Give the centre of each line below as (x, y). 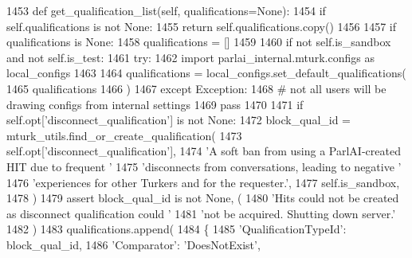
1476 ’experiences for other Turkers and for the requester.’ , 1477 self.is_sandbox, (203, 182)
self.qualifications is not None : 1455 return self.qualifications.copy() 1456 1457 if (202, 26)
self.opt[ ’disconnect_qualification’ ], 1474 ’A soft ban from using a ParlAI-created (204, 151)
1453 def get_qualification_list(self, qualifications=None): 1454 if (166, 10)
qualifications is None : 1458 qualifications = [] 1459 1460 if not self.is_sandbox (199, 42)
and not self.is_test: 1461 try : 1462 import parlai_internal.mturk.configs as (190, 57)
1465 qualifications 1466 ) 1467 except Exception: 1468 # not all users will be (196, 88)
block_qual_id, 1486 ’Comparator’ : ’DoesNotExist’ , (133, 244)
